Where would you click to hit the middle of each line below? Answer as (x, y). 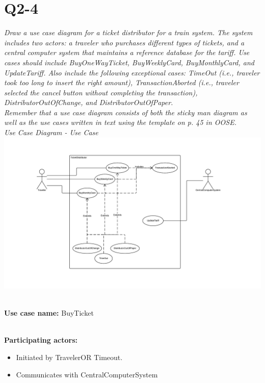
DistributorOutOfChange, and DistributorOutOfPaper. (89, 102)
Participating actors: (41, 340)
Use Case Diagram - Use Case (51, 132)
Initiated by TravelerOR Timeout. (69, 357)
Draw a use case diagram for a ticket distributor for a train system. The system (128, 32)
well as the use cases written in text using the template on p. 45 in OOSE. (120, 122)
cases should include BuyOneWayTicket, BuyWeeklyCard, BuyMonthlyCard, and (129, 62)
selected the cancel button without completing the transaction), (101, 92)
